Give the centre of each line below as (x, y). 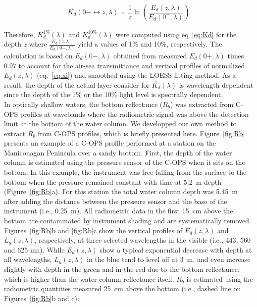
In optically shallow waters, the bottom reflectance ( (83, 104)
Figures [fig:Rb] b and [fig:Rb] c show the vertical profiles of (93, 230)
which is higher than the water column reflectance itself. (89, 279)
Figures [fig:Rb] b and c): (42, 298)
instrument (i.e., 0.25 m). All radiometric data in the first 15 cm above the (119, 211)
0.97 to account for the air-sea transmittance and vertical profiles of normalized (125, 65)
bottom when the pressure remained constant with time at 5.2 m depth (113, 181)
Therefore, (20, 34)
